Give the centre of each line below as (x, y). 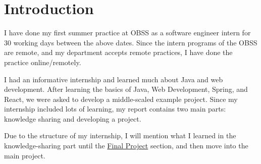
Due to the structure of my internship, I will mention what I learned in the (120, 135)
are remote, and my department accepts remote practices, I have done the (118, 52)
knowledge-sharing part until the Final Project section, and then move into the (126, 146)
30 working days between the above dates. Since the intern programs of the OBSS (131, 42)
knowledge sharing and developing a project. (73, 118)
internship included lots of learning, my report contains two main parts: (115, 109)
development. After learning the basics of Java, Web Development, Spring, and (126, 89)
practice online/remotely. (43, 62)
